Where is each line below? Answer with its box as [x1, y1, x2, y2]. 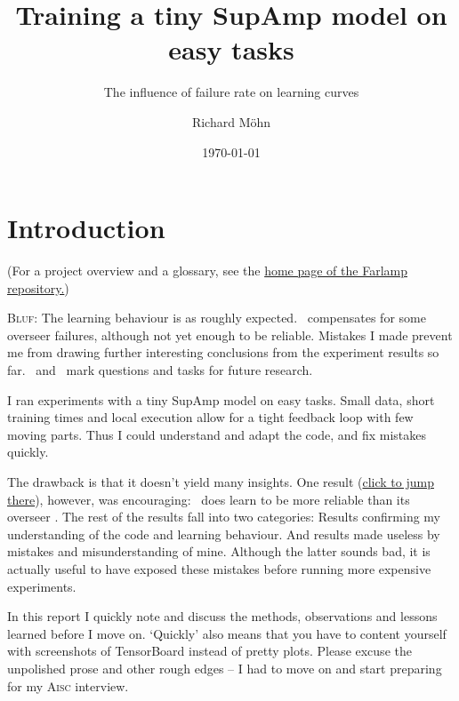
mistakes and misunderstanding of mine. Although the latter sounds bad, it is [7, 542, 431, 561]
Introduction [7, 210, 165, 246]
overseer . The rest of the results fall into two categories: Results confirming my [7, 507, 441, 526]
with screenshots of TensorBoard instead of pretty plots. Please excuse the [7, 641, 412, 660]
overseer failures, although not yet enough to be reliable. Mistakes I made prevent [7, 325, 453, 344]
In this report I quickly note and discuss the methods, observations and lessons [7, 607, 438, 625]
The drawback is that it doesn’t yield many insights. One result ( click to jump [7, 472, 434, 490]
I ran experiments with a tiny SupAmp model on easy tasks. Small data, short [7, 390, 435, 409]
